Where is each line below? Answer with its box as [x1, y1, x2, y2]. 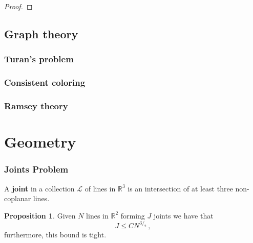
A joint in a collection [4, 183, 75, 193]
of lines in [85, 183, 116, 193]
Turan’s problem [4, 53, 74, 65]
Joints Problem [4, 163, 69, 176]
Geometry [4, 131, 76, 152]
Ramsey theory [4, 99, 68, 112]
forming [120, 210, 145, 221]
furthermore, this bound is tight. [4, 229, 107, 239]
